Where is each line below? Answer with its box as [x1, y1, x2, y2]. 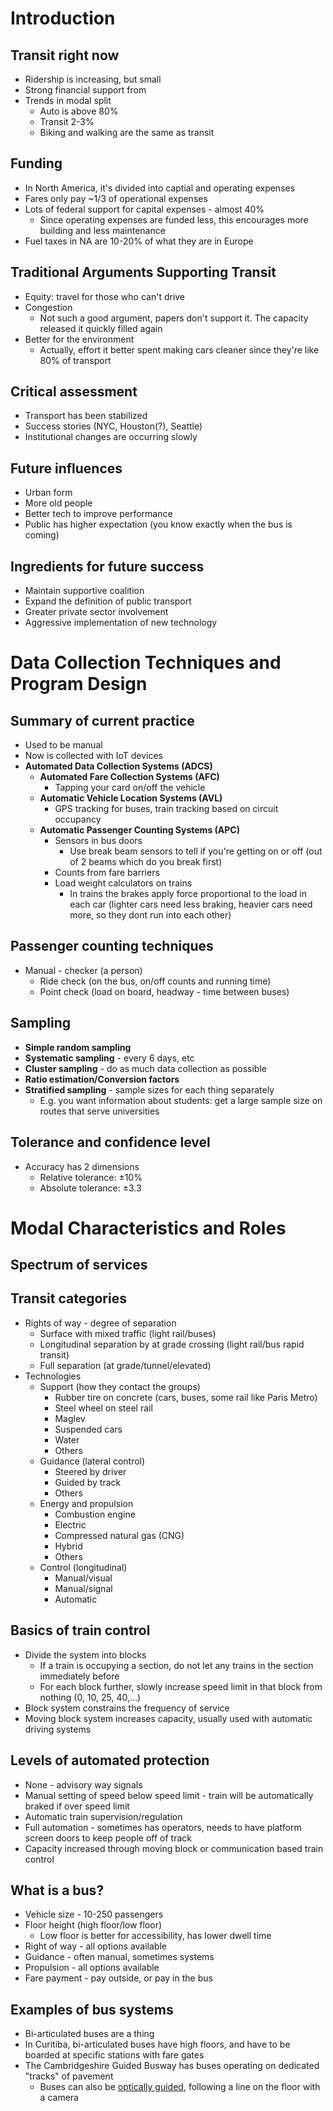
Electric [54, 1518, 87, 1531]
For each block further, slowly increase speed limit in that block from [39, 1680, 323, 1692]
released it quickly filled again [39, 322, 163, 334]
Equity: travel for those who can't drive [24, 290, 186, 302]
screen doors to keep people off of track [24, 1832, 192, 1844]
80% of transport [39, 354, 112, 366]
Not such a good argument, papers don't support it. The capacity [39, 312, 309, 324]
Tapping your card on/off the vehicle [54, 782, 206, 794]
